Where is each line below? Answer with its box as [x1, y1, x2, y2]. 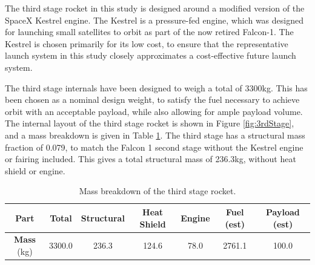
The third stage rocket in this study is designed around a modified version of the [5, 2, 305, 14]
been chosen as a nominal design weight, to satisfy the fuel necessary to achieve [5, 93, 300, 106]
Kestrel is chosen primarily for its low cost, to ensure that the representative [5, 37, 288, 50]
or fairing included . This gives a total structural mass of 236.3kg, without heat [5, 152, 296, 165]
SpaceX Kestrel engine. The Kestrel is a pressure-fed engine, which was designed [5, 13, 303, 26]
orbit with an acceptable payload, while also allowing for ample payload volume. [5, 105, 303, 117]
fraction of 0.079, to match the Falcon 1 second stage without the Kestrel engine [5, 140, 303, 153]
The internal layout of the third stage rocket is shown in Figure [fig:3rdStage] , [5, 117, 294, 129]
